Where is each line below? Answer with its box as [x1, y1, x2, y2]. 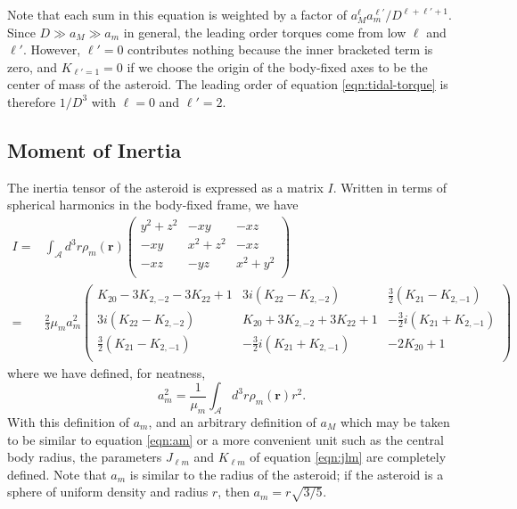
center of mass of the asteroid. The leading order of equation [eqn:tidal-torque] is [7, 75, 448, 94]
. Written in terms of [332, 177, 447, 196]
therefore [7, 92, 56, 111]
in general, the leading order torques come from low [123, 22, 406, 41]
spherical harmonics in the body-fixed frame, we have [7, 195, 299, 214]
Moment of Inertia [7, 135, 182, 163]
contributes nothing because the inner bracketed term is [127, 40, 433, 59]
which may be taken [340, 413, 450, 431]
